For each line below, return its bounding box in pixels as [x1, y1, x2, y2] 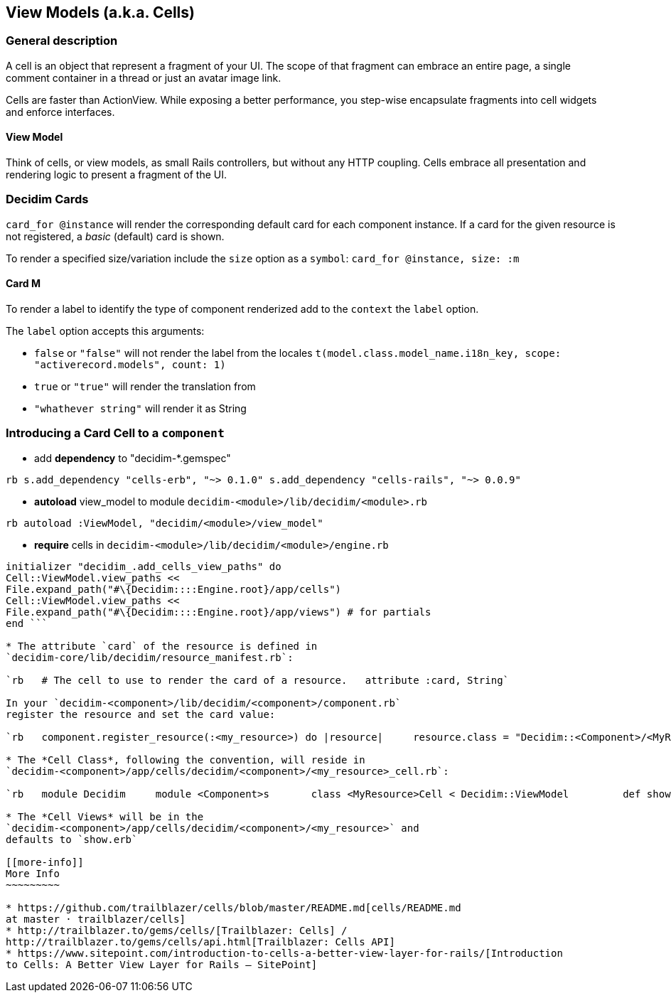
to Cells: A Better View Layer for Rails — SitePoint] [6, 958, 318, 970]
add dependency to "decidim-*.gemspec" [34, 451, 231, 464]
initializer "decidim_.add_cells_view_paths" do [6, 560, 281, 572]
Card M [6, 277, 41, 290]
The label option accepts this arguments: [6, 324, 205, 337]
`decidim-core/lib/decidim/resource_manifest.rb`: [6, 651, 294, 663]
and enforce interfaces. [6, 105, 115, 118]
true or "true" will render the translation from [34, 380, 256, 392]
